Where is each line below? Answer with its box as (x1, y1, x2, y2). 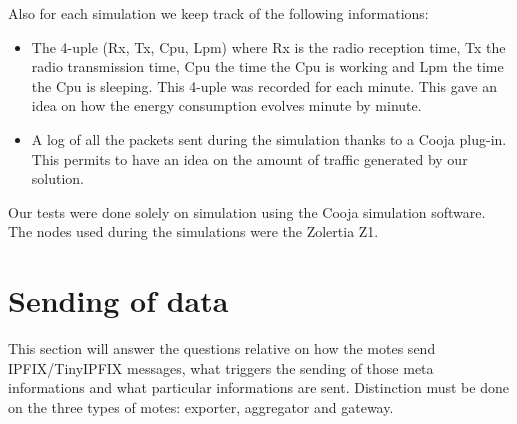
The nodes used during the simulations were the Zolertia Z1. (8, 221, 379, 242)
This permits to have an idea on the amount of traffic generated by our (31, 148, 468, 169)
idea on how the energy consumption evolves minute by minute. (31, 95, 422, 116)
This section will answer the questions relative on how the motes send (8, 338, 436, 359)
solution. (31, 168, 85, 189)
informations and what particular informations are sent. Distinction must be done (8, 377, 509, 398)
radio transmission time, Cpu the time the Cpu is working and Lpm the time (31, 56, 504, 77)
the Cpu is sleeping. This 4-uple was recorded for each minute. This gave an (31, 75, 497, 96)
